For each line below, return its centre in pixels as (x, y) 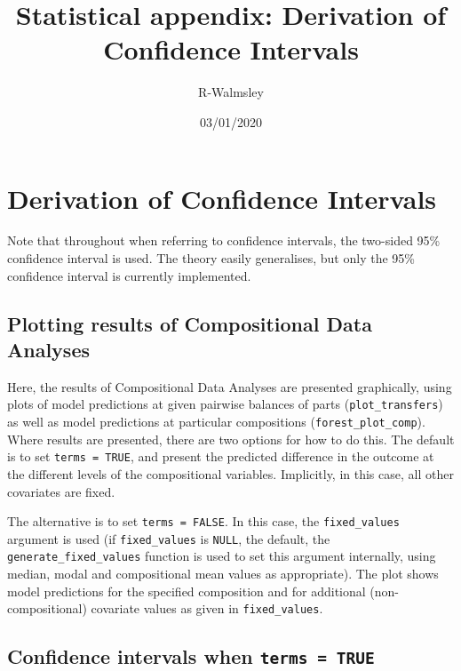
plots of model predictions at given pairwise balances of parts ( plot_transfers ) (225, 404)
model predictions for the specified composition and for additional (187, 591)
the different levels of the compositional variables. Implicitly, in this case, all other (230, 473)
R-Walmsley (231, 92)
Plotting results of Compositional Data (190, 323)
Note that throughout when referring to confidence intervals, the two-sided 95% (224, 240)
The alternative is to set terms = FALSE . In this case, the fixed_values (203, 521)
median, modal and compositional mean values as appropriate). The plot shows (223, 574)
